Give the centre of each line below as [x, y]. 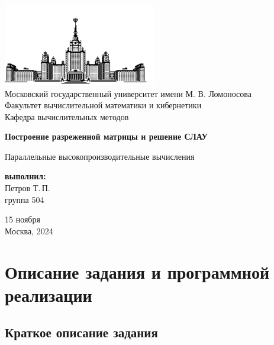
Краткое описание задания [81, 332]
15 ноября [22, 219]
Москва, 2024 [29, 230]
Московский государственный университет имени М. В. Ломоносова [128, 93]
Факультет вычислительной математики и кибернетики [103, 105]
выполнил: [25, 176]
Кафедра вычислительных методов [67, 116]
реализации [49, 294]
